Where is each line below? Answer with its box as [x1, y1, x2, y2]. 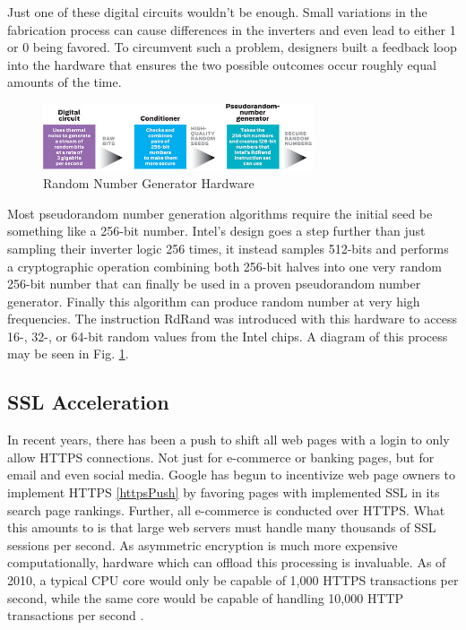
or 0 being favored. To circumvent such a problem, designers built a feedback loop [7, 38, 457, 56]
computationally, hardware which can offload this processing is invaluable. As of [7, 553, 446, 572]
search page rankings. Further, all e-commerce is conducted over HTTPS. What [7, 500, 445, 519]
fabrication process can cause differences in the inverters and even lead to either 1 [7, 20, 456, 39]
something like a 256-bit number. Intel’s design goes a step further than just [7, 221, 426, 240]
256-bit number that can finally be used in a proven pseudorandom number [7, 274, 421, 293]
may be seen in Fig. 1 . [7, 344, 129, 363]
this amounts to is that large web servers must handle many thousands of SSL [7, 518, 436, 537]
